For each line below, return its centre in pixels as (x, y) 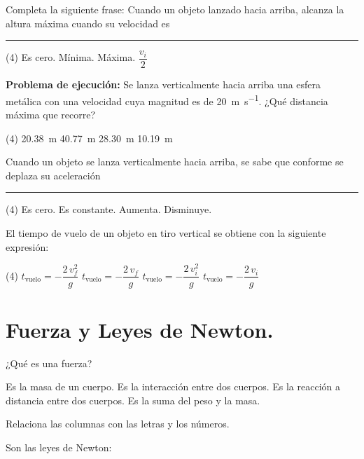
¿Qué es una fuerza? (49, 363)
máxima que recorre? (51, 115)
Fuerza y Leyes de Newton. (140, 329)
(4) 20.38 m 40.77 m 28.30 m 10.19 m (89, 138)
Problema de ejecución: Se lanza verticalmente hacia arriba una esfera (163, 84)
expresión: (27, 246)
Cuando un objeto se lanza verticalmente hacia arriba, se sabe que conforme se (175, 162)
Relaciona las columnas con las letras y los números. (118, 424)
